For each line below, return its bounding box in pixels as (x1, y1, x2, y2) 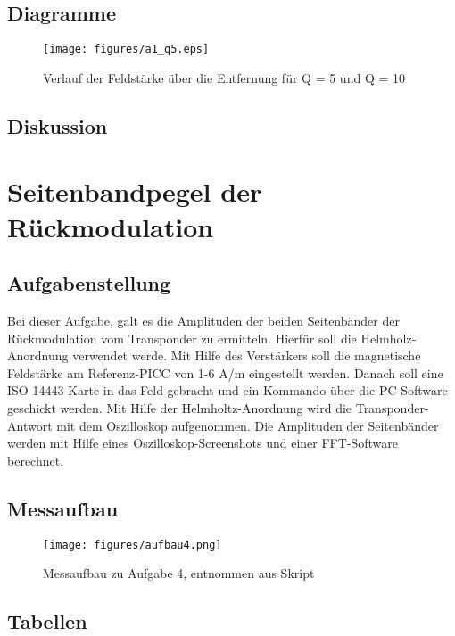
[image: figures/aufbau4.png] (43, 538, 222, 551)
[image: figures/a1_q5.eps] (43, 43, 210, 56)
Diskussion (7, 112, 108, 139)
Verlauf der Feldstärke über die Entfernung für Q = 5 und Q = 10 (43, 68, 405, 87)
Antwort (7, 416, 53, 434)
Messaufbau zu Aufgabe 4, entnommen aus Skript (43, 564, 315, 582)
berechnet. (7, 450, 64, 469)
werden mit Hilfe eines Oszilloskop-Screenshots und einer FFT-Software (7, 434, 399, 452)
